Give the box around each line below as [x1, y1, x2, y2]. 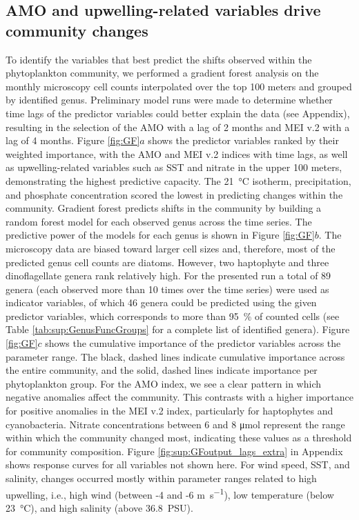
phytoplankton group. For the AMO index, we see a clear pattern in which [6, 376, 322, 390]
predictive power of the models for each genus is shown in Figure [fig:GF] [6, 228, 315, 242]
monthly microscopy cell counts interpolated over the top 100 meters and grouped [6, 79, 352, 93]
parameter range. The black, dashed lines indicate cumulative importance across [6, 349, 345, 363]
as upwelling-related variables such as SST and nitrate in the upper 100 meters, [6, 160, 342, 174]
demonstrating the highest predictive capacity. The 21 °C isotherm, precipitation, [6, 173, 351, 188]
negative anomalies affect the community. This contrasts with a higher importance [6, 390, 353, 404]
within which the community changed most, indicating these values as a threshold [6, 430, 352, 445]
